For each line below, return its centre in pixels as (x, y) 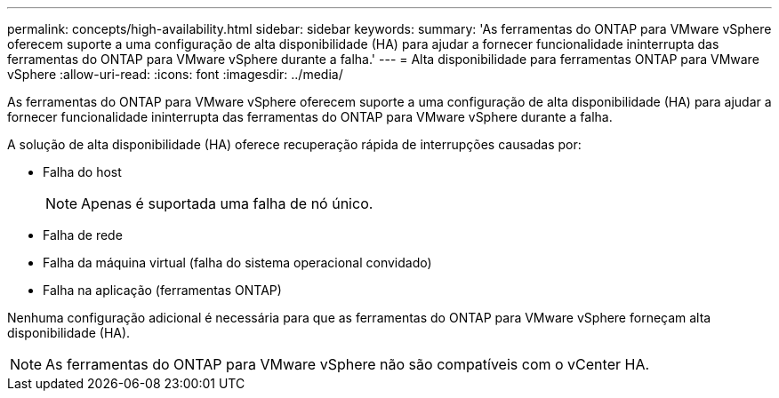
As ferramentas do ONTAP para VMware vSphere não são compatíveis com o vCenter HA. (348, 364)
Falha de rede (83, 235)
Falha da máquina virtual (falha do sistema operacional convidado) (237, 263)
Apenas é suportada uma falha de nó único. (227, 203)
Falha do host (82, 172)
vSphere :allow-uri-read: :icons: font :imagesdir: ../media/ (175, 74)
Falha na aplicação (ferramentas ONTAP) (162, 290)
